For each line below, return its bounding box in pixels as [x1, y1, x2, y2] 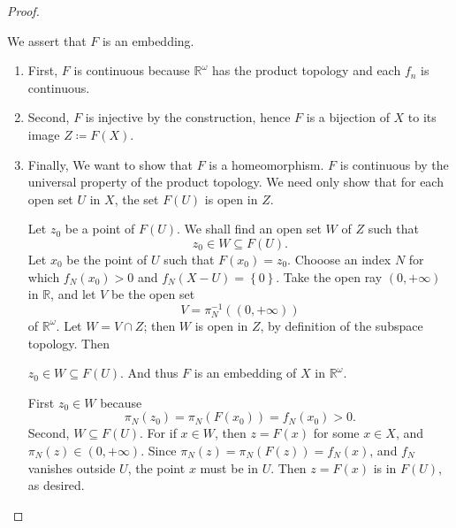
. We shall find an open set [177, 219, 322, 238]
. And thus [120, 363, 179, 382]
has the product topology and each [211, 61, 401, 80]
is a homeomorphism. [209, 155, 324, 173]
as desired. [27, 476, 85, 494]
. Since [141, 440, 177, 459]
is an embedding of [194, 363, 297, 382]
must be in [200, 458, 258, 477]
